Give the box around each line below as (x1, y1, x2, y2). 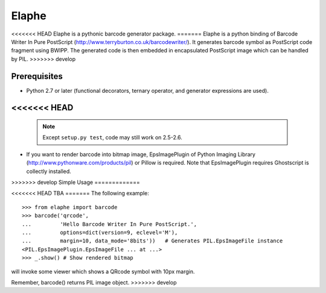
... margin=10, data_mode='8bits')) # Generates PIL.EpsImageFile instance (22, 238, 283, 244)
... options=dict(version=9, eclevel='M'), (22, 229, 178, 236)
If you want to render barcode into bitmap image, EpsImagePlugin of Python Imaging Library (26, 151, 256, 158)
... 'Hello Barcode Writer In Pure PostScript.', (22, 221, 197, 227)
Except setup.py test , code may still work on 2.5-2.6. (42, 134, 182, 141)
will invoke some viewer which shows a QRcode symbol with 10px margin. (11, 268, 195, 275)
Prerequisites (11, 71, 63, 81)
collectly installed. (26, 168, 72, 175)
